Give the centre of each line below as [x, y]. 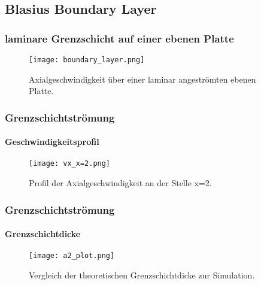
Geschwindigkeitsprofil [52, 142]
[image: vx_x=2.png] [70, 164]
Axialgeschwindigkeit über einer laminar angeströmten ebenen [142, 79]
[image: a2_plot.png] [72, 256]
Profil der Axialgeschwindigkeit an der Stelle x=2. [120, 183]
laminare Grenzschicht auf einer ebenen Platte [119, 38]
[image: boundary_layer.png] [87, 60]
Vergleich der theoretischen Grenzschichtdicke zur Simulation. [142, 275]
